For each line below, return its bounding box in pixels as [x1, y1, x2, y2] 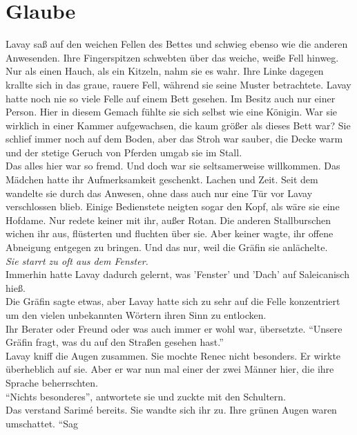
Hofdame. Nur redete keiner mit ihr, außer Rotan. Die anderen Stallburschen [6, 212, 331, 227]
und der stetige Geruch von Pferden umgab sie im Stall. [6, 145, 242, 159]
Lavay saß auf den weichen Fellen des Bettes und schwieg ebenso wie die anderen [6, 37, 348, 51]
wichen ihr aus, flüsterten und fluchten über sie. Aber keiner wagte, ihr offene [6, 226, 334, 241]
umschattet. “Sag [6, 416, 79, 430]
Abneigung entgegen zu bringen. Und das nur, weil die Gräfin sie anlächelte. [6, 240, 328, 254]
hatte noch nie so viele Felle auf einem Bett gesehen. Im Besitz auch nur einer [6, 91, 336, 105]
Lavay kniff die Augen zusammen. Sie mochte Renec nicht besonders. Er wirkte [6, 348, 341, 362]
